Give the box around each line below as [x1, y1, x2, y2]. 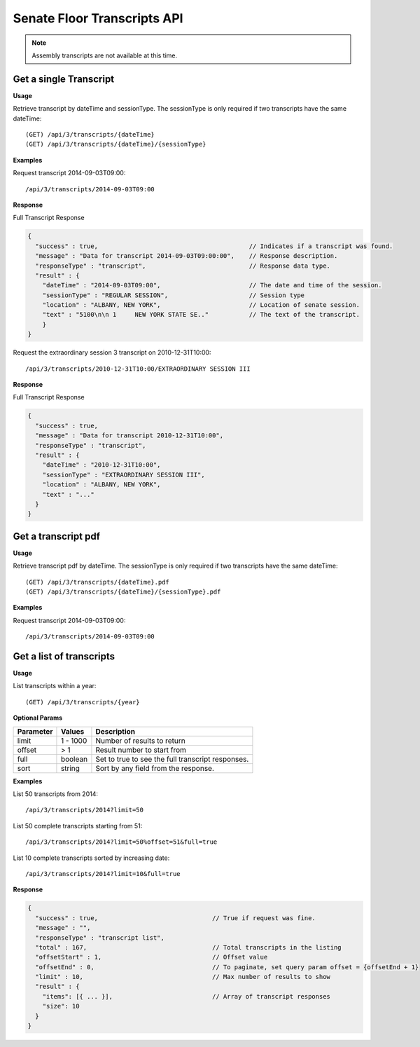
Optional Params [13, 713, 63, 722]
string [60, 763, 80, 773]
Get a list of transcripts [13, 650, 115, 662]
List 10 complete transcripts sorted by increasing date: [13, 854, 170, 862]
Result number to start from [95, 745, 187, 755]
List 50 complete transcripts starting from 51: [13, 821, 143, 830]
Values [60, 726, 85, 736]
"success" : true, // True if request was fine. [35, 914, 316, 922]
